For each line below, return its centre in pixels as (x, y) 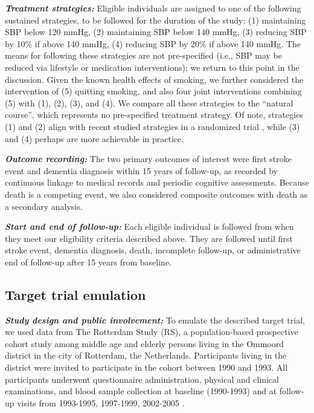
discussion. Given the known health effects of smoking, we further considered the (154, 79)
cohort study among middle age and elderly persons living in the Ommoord (145, 343)
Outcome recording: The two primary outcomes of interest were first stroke (148, 159)
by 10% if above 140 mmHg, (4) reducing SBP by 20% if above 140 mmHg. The (153, 43)
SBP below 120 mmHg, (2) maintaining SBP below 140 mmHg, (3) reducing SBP (156, 32)
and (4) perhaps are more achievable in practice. (95, 138)
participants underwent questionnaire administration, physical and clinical (142, 379)
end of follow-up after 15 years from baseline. (88, 262)
